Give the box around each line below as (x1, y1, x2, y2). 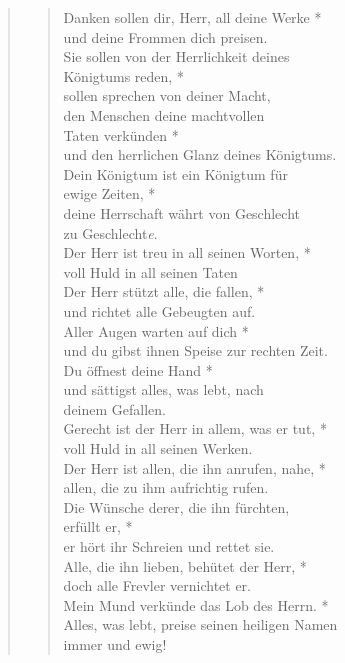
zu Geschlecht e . (63, 222, 158, 243)
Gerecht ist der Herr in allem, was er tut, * (63, 418, 327, 439)
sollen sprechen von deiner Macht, (63, 85, 271, 106)
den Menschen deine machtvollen (63, 104, 265, 125)
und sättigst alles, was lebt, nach (63, 379, 264, 400)
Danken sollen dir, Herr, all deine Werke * (63, 7, 322, 27)
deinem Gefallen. (63, 398, 166, 419)
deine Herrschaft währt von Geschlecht (63, 202, 300, 223)
